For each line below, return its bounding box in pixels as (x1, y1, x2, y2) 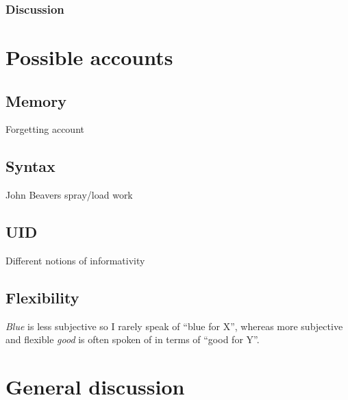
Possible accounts (5, 43, 173, 71)
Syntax (5, 155, 55, 177)
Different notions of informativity (5, 253, 145, 268)
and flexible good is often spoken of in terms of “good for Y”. (5, 332, 260, 347)
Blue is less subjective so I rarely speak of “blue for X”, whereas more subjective (5, 318, 343, 333)
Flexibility (5, 287, 79, 308)
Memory (5, 90, 66, 111)
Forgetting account (5, 122, 84, 136)
